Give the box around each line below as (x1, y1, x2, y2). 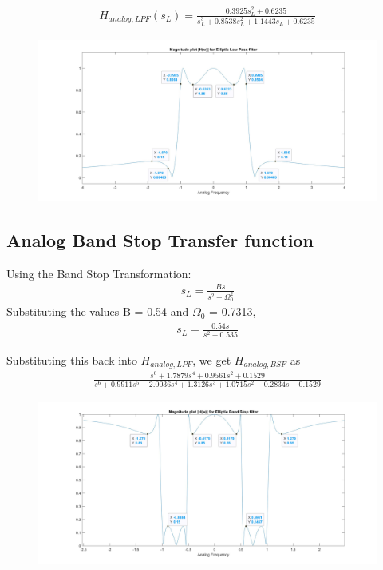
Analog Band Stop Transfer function (6, 227, 314, 252)
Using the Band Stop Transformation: (6, 265, 191, 281)
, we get (192, 351, 231, 368)
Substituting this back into (6, 351, 137, 368)
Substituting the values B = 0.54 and (6, 303, 189, 320)
